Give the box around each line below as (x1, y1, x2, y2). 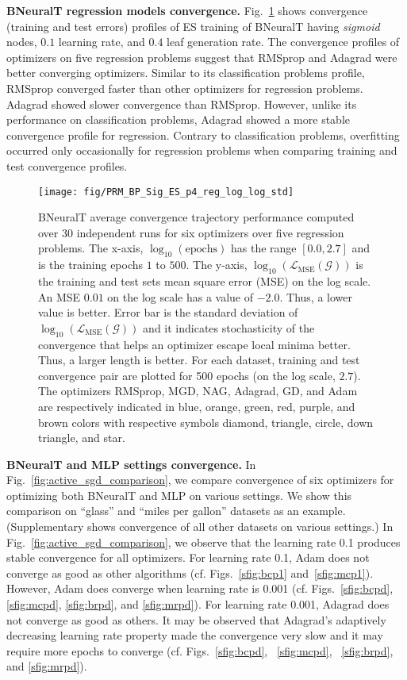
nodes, (6, 33, 37, 50)
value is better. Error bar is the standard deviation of (38, 304, 298, 321)
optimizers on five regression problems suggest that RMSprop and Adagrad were (6, 48, 397, 65)
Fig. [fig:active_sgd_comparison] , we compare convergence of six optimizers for (6, 471, 394, 488)
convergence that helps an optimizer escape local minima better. (38, 336, 351, 352)
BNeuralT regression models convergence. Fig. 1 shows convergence (6, 2, 368, 18)
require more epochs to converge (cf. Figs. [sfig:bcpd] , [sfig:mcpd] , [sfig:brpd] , (6, 642, 394, 659)
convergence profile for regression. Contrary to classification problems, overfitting (6, 126, 400, 143)
